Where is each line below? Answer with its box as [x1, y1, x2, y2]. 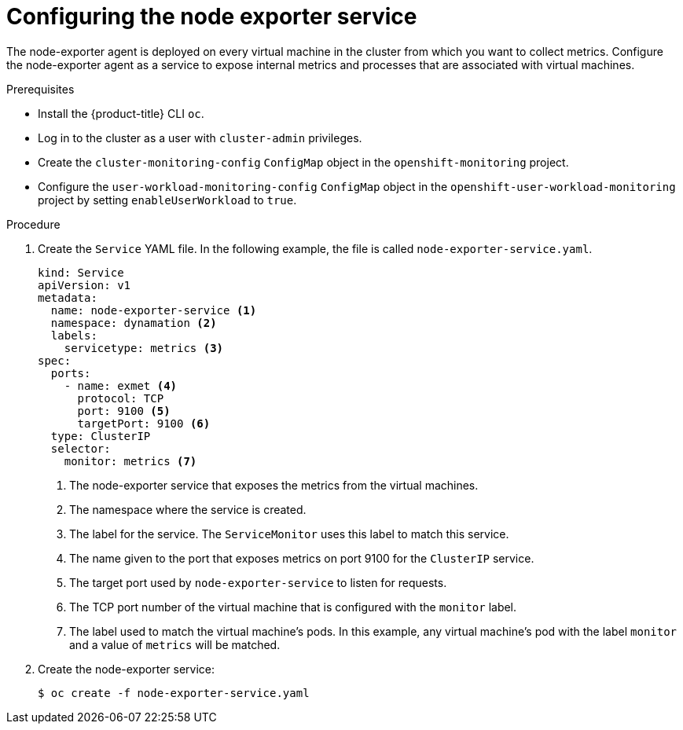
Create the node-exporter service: [38, 662, 215, 676]
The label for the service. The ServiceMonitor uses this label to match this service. [69, 526, 509, 541]
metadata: [38, 291, 97, 304]
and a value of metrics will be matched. [69, 637, 281, 651]
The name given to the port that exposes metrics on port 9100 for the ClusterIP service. [69, 551, 534, 565]
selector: [50, 442, 111, 455]
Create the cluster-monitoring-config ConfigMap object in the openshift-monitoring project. [38, 155, 569, 169]
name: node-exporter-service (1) [50, 303, 257, 317]
